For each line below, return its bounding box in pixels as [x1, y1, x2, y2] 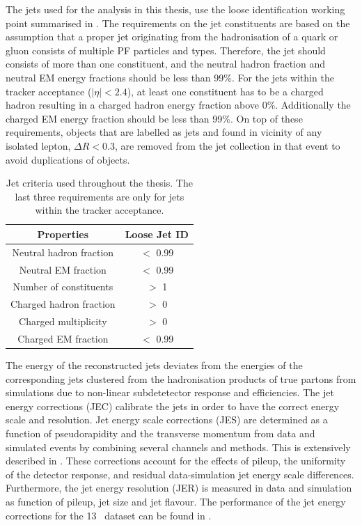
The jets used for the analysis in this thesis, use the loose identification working [6, 2, 345, 16]
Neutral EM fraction [19, 262, 107, 276]
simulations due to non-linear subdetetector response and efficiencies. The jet [6, 385, 334, 400]
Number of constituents [13, 279, 113, 294]
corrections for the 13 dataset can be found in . [6, 508, 212, 522]
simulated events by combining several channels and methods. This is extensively [6, 439, 351, 454]
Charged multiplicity [19, 314, 107, 329]
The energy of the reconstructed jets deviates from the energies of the [6, 358, 303, 373]
